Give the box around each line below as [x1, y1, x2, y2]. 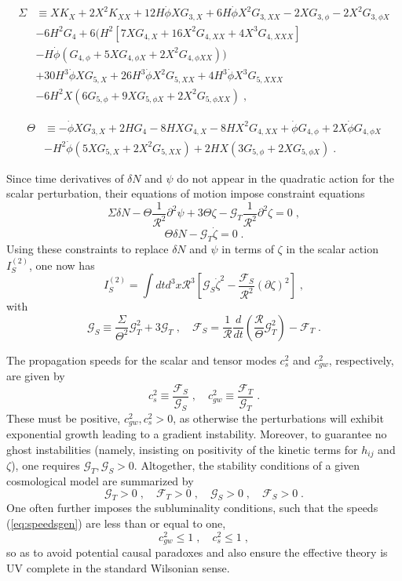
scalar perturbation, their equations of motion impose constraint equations [6, 185, 365, 202]
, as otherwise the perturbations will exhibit [173, 409, 384, 426]
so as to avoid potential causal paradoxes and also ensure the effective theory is [6, 544, 388, 561]
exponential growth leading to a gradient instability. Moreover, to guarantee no [6, 426, 387, 442]
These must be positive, [6, 409, 121, 426]
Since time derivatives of [6, 169, 124, 186]
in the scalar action [286, 241, 378, 257]
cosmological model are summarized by [6, 473, 194, 489]
